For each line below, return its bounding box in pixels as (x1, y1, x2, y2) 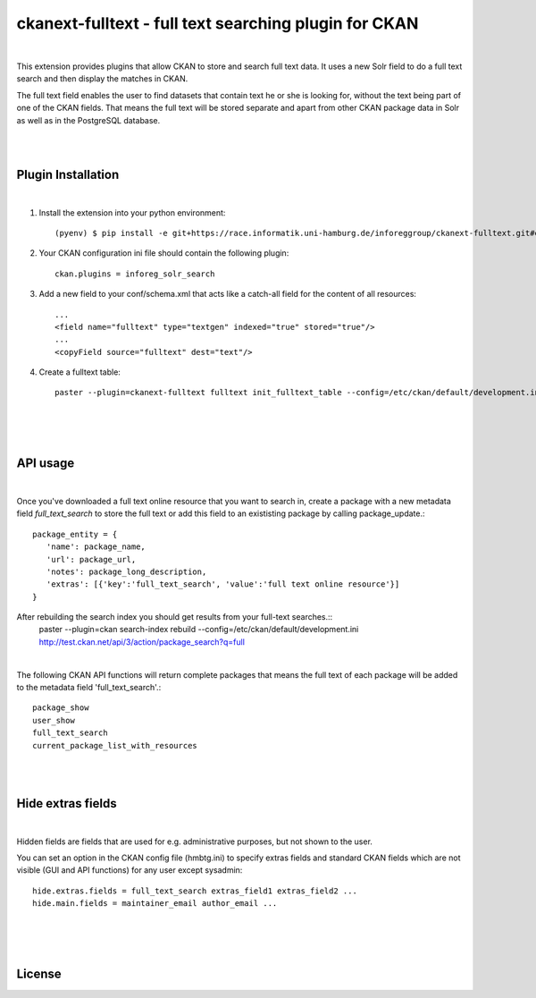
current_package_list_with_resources (32, 740, 198, 750)
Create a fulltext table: (38, 367, 121, 377)
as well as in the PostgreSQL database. (16, 114, 161, 125)
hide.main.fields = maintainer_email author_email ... (32, 899, 278, 909)
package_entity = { (32, 529, 118, 539)
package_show (32, 703, 89, 713)
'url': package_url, (46, 554, 137, 564)
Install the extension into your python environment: (38, 207, 226, 218)
